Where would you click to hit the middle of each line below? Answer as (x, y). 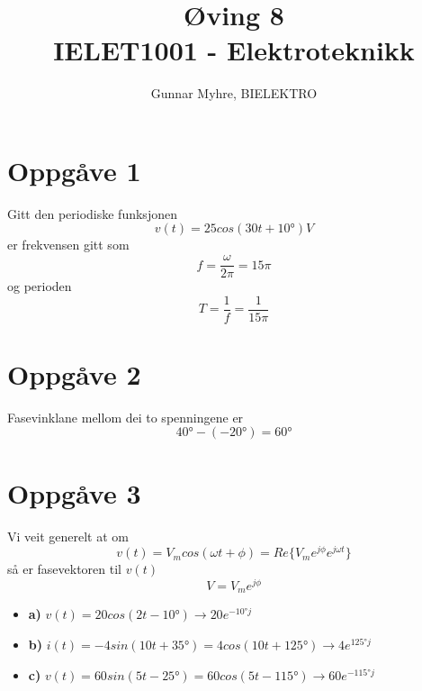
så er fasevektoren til (64, 569)
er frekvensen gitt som (68, 245)
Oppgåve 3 (74, 492)
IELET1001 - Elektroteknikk (234, 50)
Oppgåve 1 (74, 170)
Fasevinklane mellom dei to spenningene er (126, 417)
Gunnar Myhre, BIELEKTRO (234, 93)
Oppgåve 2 (74, 373)
